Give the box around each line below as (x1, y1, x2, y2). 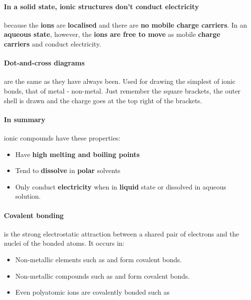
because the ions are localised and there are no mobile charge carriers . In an (4, 19, 247, 30)
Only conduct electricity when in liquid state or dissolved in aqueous (15, 181, 226, 191)
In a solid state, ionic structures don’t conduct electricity (4, 1, 199, 11)
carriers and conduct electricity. (4, 38, 101, 48)
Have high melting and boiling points (15, 149, 140, 159)
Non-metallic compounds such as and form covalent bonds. (15, 270, 190, 281)
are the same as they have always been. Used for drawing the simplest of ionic (4, 76, 236, 86)
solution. (15, 191, 41, 201)
